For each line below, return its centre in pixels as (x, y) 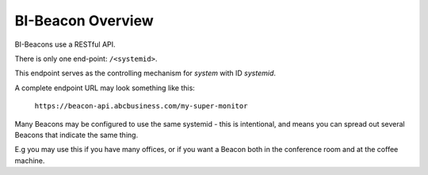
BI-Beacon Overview (84, 21)
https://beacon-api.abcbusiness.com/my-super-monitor (141, 106)
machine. (30, 160)
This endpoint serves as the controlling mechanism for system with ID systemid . (145, 73)
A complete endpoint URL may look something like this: (105, 88)
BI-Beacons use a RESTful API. (65, 44)
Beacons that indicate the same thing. (76, 135)
